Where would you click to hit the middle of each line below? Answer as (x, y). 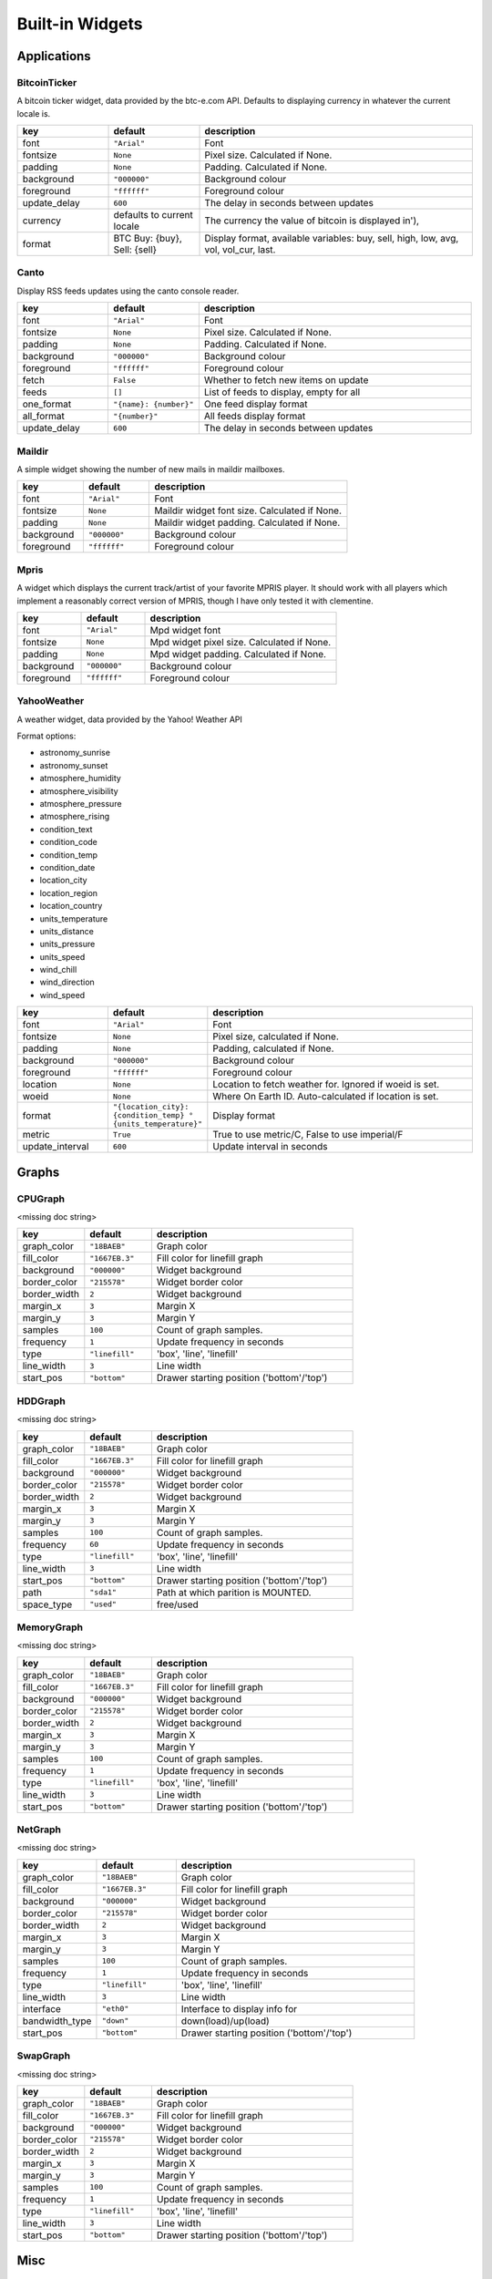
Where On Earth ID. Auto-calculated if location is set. (326, 1097)
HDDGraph (41, 1401)
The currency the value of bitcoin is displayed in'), (312, 221)
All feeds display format (255, 417)
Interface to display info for (239, 2008)
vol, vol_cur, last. (240, 250)
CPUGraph (41, 1199)
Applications (54, 56)
